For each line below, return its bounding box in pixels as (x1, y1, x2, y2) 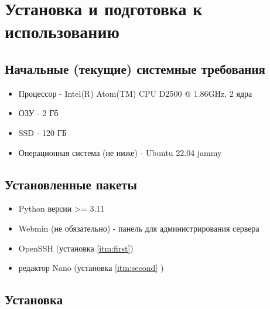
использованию (5, 19, 120, 43)
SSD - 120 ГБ (18, 126, 67, 138)
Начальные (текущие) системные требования (5, 59, 265, 77)
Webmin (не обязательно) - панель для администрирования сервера (18, 222, 259, 234)
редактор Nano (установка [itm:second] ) (18, 262, 164, 274)
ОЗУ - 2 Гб (18, 107, 59, 119)
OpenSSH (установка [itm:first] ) (18, 242, 134, 254)
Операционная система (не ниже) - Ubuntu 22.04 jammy (18, 146, 222, 158)
